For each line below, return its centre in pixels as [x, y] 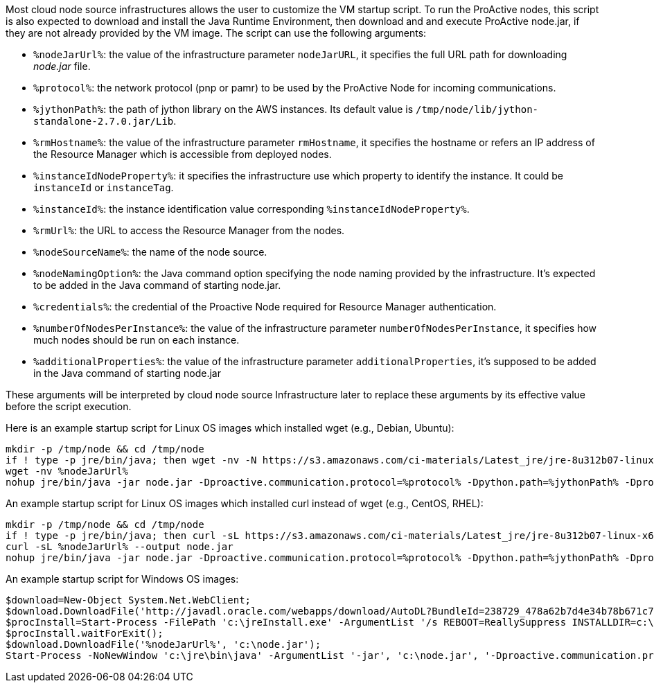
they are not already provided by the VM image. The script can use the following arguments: [216, 33]
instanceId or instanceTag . [104, 187]
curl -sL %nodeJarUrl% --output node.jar [120, 547]
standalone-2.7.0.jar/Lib [104, 121]
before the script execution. [69, 406]
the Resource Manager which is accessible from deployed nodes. [183, 154]
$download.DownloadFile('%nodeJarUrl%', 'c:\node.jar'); [163, 644]
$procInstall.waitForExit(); [85, 633]
